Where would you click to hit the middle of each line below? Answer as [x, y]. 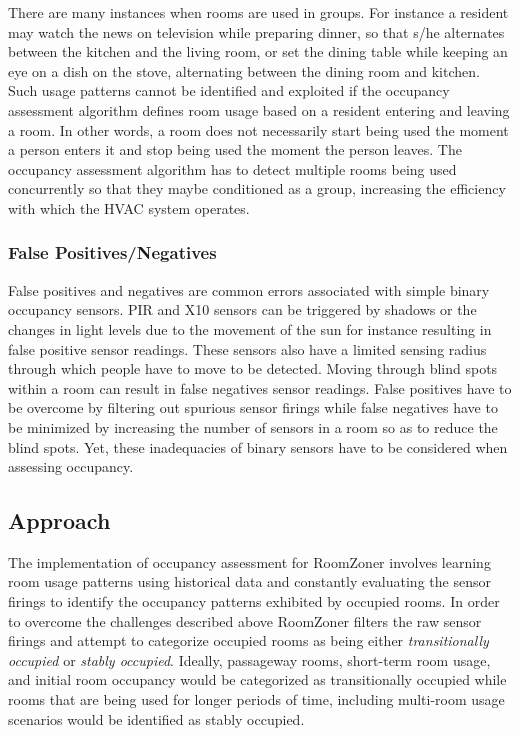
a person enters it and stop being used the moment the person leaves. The [235, 149]
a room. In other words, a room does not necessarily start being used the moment [258, 129]
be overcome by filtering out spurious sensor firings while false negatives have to [253, 407]
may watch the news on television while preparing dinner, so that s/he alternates [256, 31]
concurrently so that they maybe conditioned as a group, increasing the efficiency [257, 188]
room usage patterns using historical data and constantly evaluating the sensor [249, 581]
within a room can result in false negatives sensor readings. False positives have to [260, 387]
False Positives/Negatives [112, 252]
